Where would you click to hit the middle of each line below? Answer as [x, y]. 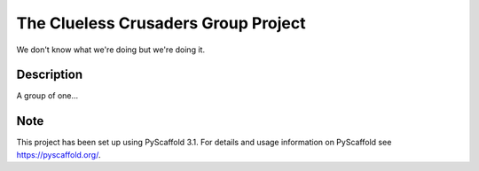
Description [50, 75]
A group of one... [47, 96]
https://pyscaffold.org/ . [59, 154]
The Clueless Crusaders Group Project [161, 23]
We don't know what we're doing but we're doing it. [111, 50]
